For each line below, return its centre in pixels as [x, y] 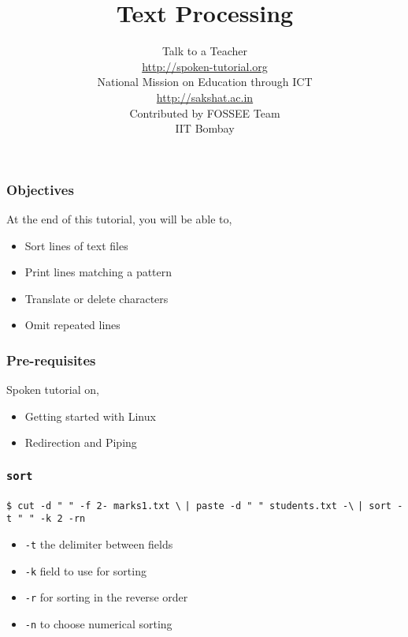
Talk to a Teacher [205, 51]
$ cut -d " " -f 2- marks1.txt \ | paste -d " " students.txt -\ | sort [199, 506]
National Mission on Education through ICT [205, 82]
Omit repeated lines [72, 325]
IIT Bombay [205, 128]
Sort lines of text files [76, 245]
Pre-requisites [51, 360]
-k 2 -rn [63, 519]
